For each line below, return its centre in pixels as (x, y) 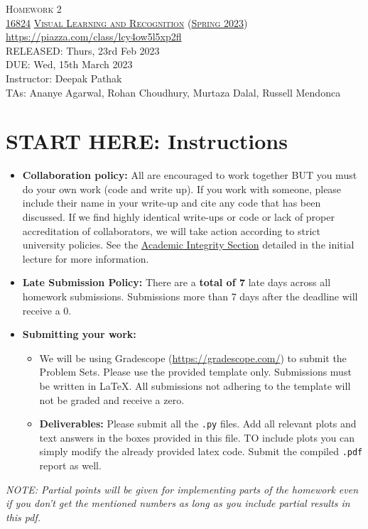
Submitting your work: (79, 334)
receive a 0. (47, 310)
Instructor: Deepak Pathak (64, 78)
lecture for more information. (86, 258)
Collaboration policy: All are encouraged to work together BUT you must (190, 175)
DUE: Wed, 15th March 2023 (69, 64)
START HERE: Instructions (147, 141)
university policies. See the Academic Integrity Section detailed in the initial (188, 245)
